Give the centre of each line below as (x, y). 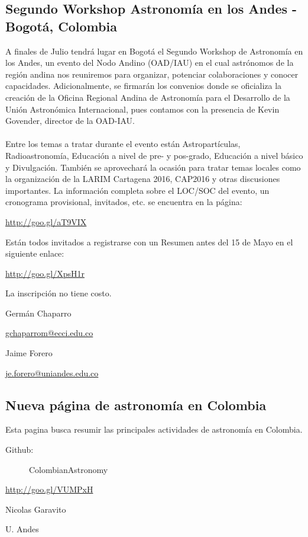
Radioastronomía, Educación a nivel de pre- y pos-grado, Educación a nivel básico (154, 155)
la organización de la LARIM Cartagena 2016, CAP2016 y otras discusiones (143, 179)
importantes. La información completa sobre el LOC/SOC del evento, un (137, 190)
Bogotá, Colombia (61, 26)
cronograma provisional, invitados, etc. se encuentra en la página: (124, 202)
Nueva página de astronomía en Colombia (136, 405)
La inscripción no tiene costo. (59, 293)
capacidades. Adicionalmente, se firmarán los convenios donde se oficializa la (144, 86)
